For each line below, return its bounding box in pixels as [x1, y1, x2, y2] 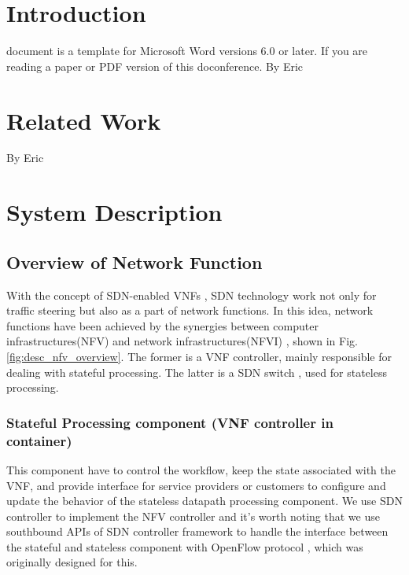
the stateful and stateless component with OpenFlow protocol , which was [6, 538, 363, 555]
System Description [6, 196, 223, 228]
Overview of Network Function [6, 249, 263, 274]
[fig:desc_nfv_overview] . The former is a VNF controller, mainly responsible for [6, 348, 392, 364]
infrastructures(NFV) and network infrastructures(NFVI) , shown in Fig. [6, 333, 358, 349]
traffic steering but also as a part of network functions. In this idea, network [6, 302, 374, 319]
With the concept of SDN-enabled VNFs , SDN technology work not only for [6, 286, 377, 303]
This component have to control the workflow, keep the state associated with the [6, 461, 396, 477]
